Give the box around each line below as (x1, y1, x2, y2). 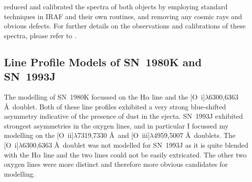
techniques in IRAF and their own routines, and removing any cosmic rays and (4, 11, 242, 21)
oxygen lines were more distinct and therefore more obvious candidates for (4, 159, 228, 169)
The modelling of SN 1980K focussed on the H (4, 91, 146, 102)
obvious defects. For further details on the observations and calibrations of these (4, 21, 246, 31)
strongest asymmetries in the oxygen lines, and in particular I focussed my (4, 120, 229, 130)
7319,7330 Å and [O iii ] (77, 130, 150, 140)
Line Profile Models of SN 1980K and (4, 54, 202, 69)
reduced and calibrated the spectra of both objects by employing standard (4, 1, 228, 11)
